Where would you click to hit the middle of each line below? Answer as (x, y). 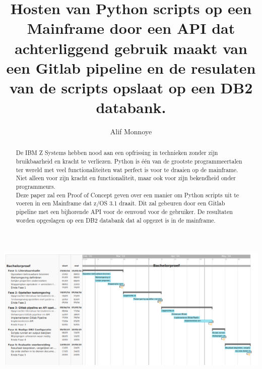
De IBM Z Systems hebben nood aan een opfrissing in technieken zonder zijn (117, 153)
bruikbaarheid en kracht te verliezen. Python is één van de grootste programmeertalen (129, 161)
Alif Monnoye (131, 131)
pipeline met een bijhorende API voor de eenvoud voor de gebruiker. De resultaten (124, 212)
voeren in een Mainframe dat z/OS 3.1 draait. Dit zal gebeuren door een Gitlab (120, 203)
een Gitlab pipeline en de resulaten (131, 67)
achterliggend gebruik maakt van (131, 48)
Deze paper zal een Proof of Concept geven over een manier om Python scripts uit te (127, 195)
